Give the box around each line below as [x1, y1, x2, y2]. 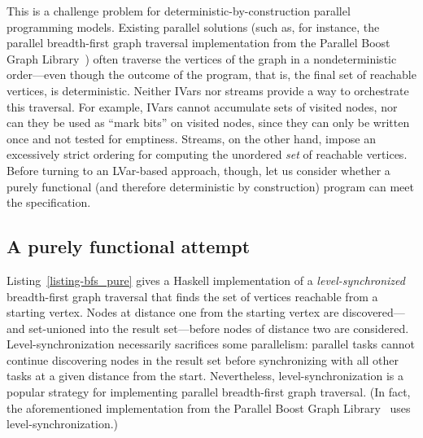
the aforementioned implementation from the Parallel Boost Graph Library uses [7, 399, 411, 416]
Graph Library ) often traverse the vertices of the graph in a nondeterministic [7, 50, 397, 67]
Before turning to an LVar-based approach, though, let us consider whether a [7, 161, 390, 178]
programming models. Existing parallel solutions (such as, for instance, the [7, 18, 380, 35]
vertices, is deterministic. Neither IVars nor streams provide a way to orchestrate [7, 81, 409, 99]
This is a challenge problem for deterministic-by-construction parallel [7, 2, 351, 19]
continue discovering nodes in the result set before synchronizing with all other [7, 351, 399, 368]
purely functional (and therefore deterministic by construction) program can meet [7, 177, 414, 195]
